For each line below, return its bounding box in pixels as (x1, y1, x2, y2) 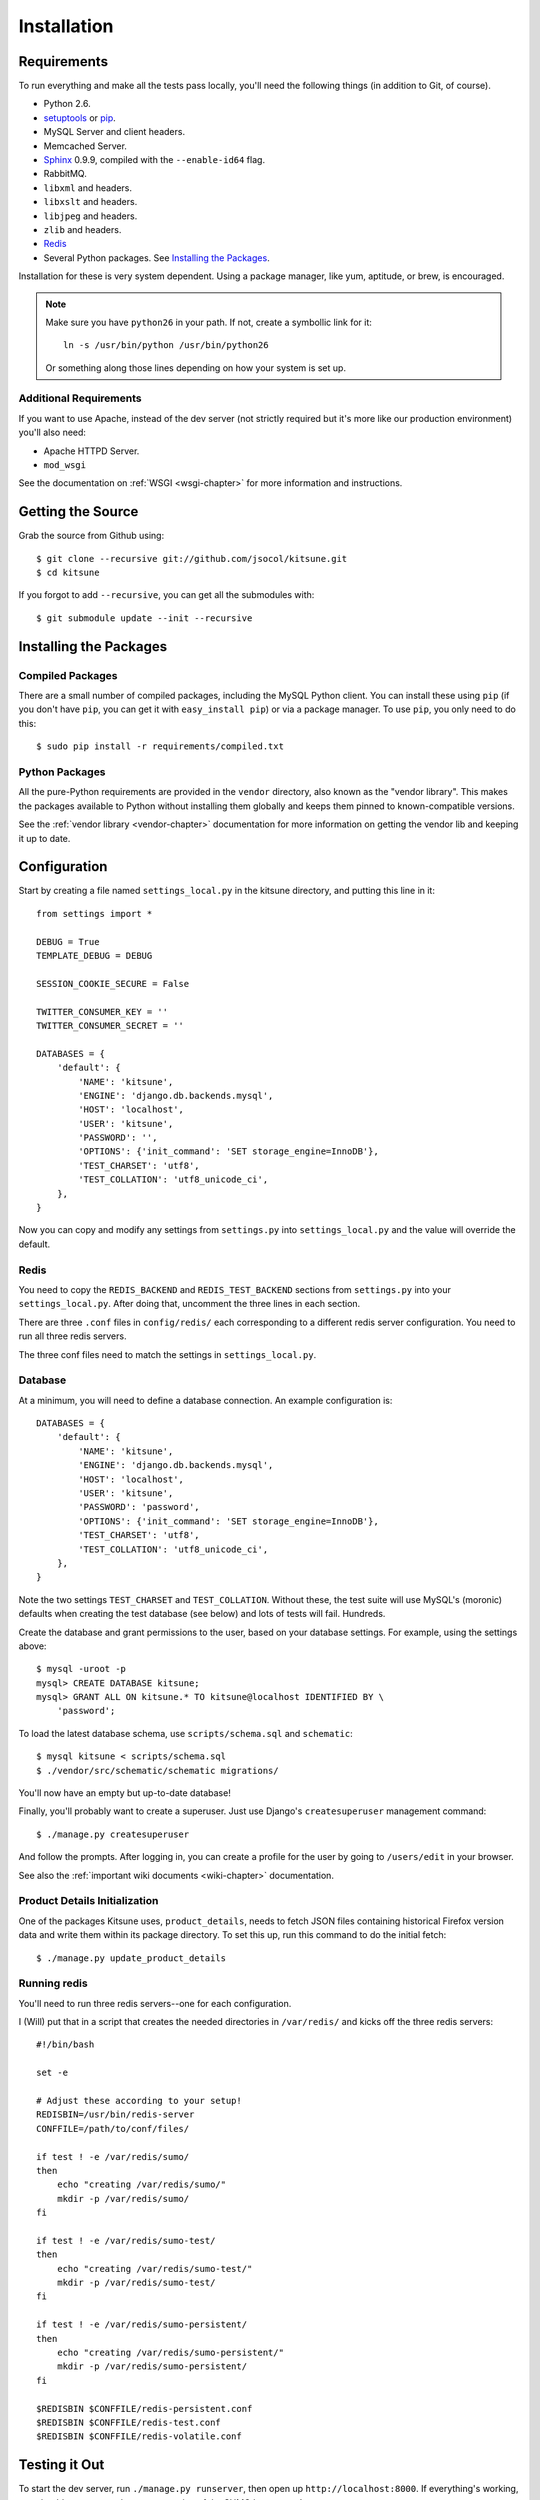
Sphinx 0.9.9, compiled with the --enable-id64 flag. (43, 154, 265, 166)
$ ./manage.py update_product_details (36, 1952, 227, 1964)
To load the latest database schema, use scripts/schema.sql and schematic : (18, 1727, 354, 1739)
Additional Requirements (18, 391, 142, 405)
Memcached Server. (43, 140, 127, 152)
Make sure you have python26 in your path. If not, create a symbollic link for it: (45, 316, 372, 328)
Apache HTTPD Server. (43, 445, 140, 457)
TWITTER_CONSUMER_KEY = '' (36, 1006, 169, 1017)
